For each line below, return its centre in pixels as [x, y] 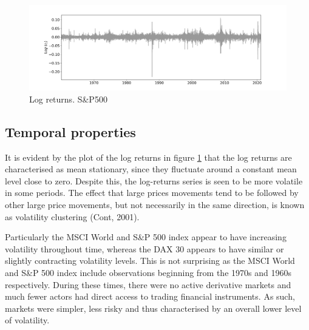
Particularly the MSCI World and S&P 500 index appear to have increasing [146, 237]
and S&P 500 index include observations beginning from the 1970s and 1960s [148, 272]
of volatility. [27, 320]
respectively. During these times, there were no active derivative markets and [148, 284]
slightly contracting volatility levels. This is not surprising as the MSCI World [150, 261]
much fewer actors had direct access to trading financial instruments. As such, [150, 296]
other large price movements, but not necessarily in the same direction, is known [155, 204]
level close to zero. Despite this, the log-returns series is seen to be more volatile [154, 180]
